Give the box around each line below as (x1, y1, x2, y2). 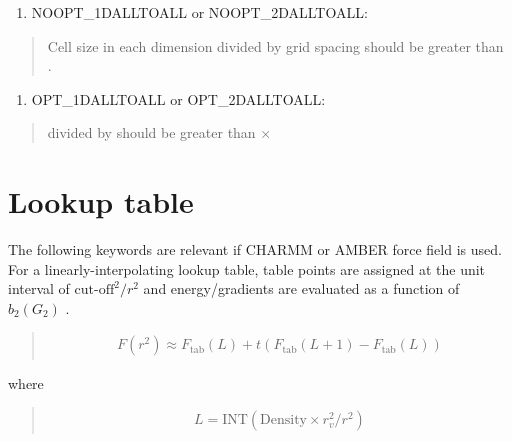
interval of (8, 278, 70, 299)
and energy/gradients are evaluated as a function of (143, 278, 460, 299)
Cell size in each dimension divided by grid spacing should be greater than (47, 35, 504, 56)
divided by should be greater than (47, 122, 256, 143)
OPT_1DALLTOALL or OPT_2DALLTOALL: (31, 88, 326, 109)
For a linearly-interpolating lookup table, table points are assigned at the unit (8, 258, 486, 279)
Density (260, 413, 308, 428)
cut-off (74, 283, 115, 298)
